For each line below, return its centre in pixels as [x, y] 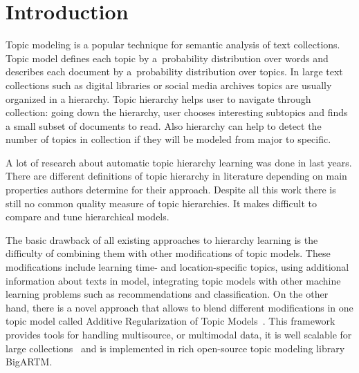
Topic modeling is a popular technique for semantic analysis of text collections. [173, 45]
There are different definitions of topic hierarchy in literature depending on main [176, 176]
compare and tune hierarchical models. [88, 217]
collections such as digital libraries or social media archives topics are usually [169, 85]
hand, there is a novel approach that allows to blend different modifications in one [179, 307]
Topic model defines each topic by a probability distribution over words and [167, 58]
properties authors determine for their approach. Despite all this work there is [171, 190]
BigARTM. [29, 362]
